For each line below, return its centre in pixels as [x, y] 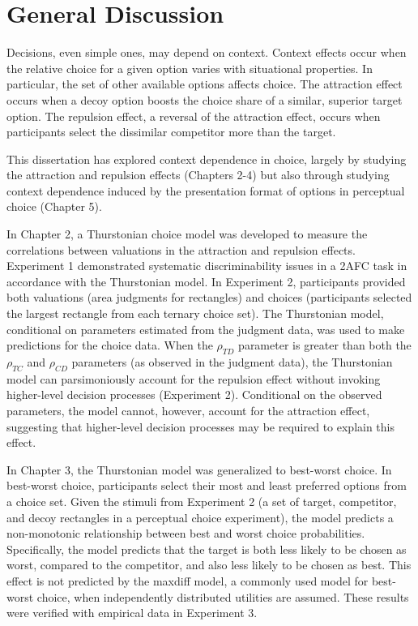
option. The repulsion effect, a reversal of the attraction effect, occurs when [194, 116]
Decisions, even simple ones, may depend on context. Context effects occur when [207, 52]
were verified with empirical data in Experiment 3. [132, 613]
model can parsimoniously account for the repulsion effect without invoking [194, 378]
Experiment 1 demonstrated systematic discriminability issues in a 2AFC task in [207, 266]
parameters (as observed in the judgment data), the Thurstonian [232, 362]
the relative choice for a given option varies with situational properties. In [190, 68]
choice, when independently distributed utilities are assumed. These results [223, 596]
